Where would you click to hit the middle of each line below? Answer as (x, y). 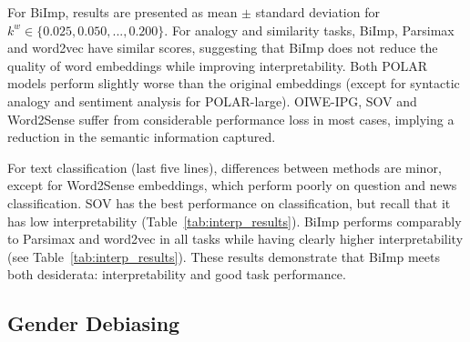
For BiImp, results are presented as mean (123, 12)
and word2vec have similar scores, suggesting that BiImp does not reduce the (223, 48)
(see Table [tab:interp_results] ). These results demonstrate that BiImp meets (224, 256)
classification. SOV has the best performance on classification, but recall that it (229, 202)
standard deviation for (317, 12)
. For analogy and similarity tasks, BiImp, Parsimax (309, 30)
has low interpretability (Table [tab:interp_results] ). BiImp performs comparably (235, 221)
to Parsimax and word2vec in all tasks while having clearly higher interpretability (235, 239)
